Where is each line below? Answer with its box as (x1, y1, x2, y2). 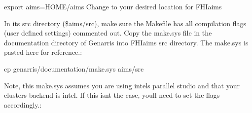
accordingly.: (4, 99, 42, 110)
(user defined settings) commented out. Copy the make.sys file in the (4, 28, 212, 38)
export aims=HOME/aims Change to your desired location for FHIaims (4, 1, 222, 11)
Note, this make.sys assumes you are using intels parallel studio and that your (4, 80, 240, 90)
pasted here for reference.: (4, 47, 82, 57)
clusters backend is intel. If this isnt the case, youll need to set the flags (4, 90, 220, 100)
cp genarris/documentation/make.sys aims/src (4, 63, 144, 74)
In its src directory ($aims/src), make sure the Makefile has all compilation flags (4, 18, 247, 28)
